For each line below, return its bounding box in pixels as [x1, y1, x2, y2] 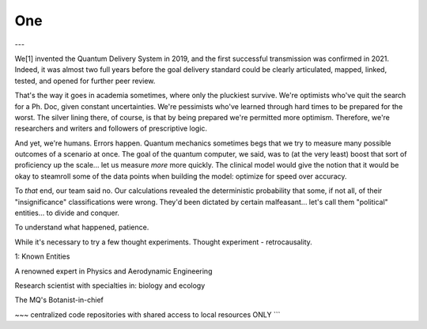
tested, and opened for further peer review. [14, 76, 156, 85]
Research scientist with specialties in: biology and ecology [14, 281, 206, 290]
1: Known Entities [14, 251, 70, 261]
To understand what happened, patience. [14, 222, 149, 233]
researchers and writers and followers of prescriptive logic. [14, 123, 208, 134]
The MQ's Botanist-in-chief [14, 295, 104, 304]
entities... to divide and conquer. [14, 208, 120, 217]
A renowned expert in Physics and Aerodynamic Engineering [14, 266, 213, 276]
